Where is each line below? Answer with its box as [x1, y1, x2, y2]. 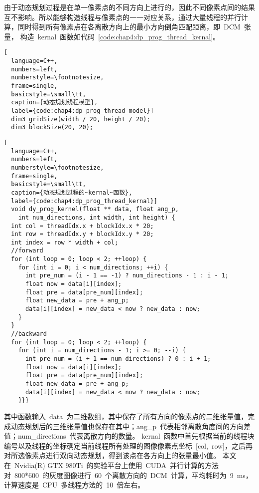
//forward [11, 247, 43, 254]
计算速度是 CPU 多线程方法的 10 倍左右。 [4, 480, 145, 490]
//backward [11, 330, 47, 338]
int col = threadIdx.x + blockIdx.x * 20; [11, 222, 154, 230]
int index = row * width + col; [11, 239, 119, 246]
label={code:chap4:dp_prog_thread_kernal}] [11, 197, 157, 205]
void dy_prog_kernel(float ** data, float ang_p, [11, 206, 179, 213]
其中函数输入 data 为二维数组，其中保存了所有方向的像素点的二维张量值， [4, 411, 248, 421]
